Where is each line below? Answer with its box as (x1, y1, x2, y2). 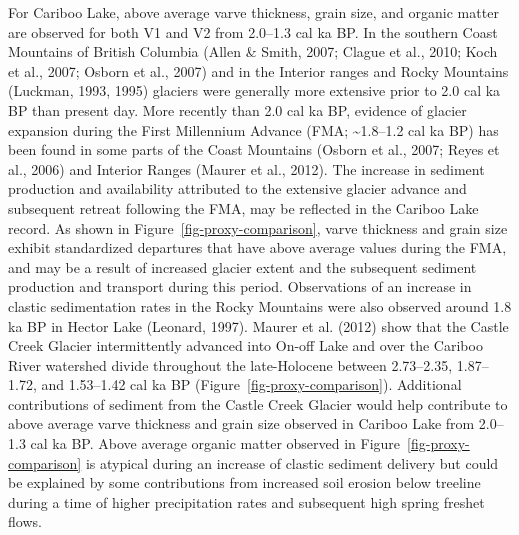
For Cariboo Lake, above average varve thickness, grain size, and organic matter (8, 2, 499, 22)
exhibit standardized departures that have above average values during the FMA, (8, 237, 507, 258)
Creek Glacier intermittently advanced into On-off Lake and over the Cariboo (8, 335, 483, 356)
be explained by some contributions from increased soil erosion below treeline (8, 472, 481, 493)
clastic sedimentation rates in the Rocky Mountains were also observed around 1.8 (8, 295, 512, 316)
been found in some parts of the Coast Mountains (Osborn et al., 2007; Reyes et (8, 139, 500, 160)
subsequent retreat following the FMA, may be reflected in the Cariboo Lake (8, 197, 479, 218)
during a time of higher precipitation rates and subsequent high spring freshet (8, 491, 485, 512)
